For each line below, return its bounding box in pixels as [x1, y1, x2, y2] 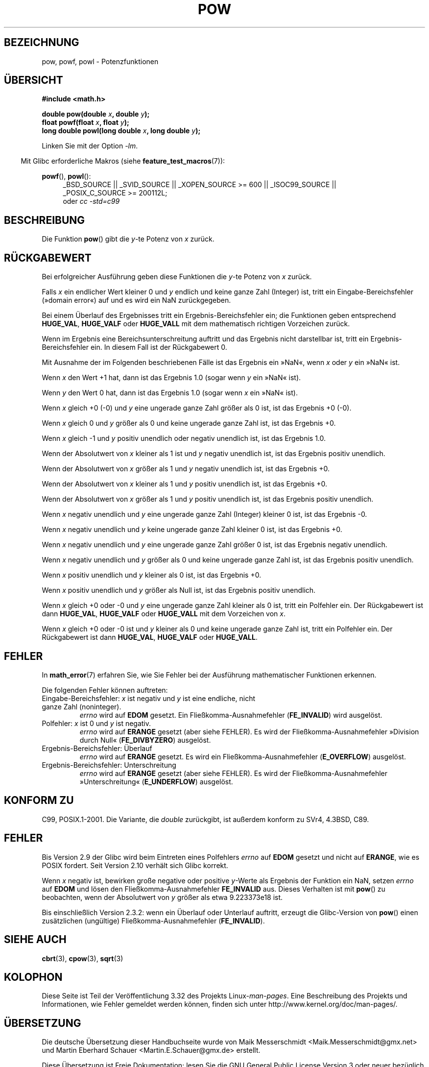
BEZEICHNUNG [4, 36, 79, 49]
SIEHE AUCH [4, 933, 67, 946]
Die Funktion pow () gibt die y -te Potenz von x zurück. [42, 235, 214, 243]
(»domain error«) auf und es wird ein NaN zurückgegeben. [42, 296, 231, 305]
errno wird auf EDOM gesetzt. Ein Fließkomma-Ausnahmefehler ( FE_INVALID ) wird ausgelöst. [79, 710, 382, 719]
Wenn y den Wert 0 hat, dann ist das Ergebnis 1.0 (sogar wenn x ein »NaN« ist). [42, 388, 298, 397]
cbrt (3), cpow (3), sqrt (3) [42, 954, 123, 963]
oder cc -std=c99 [63, 197, 120, 206]
